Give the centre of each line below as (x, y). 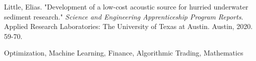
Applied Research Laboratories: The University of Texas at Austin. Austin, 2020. (129, 26)
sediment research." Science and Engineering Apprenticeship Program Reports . (124, 16)
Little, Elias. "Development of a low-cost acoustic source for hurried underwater (126, 6)
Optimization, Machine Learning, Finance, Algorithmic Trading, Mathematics (124, 53)
